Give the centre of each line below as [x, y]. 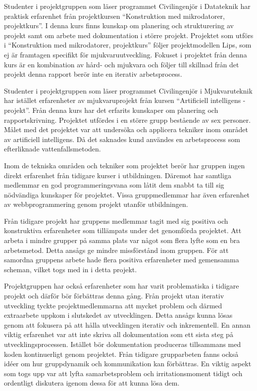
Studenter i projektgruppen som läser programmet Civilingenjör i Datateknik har [127, 6]
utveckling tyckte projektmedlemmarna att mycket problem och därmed [113, 305]
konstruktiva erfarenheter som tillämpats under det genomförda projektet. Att [123, 230]
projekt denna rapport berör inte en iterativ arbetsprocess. [93, 74]
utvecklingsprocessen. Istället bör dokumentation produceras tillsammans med [123, 344]
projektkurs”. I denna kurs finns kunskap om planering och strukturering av [119, 25]
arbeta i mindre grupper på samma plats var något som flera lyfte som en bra [122, 240]
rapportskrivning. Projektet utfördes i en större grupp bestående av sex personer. [128, 120]
